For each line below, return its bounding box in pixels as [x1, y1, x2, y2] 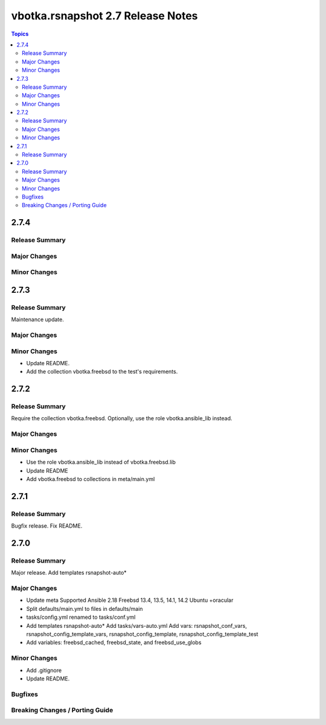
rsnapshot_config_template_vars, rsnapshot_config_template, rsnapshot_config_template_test [26, 630, 259, 637]
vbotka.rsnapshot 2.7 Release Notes [11, 9, 199, 22]
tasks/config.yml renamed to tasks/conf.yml [26, 613, 136, 621]
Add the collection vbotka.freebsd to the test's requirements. [26, 368, 178, 375]
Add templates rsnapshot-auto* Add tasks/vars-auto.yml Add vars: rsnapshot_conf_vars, [26, 622, 248, 629]
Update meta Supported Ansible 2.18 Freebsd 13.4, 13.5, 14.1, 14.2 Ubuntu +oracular [26, 596, 234, 604]
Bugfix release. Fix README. [11, 522, 83, 529]
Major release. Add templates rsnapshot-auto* [11, 569, 127, 576]
